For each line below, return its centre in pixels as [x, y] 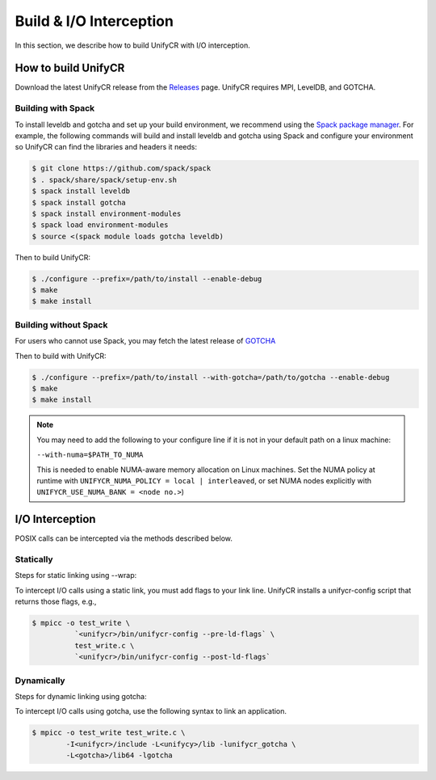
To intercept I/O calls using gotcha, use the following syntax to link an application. [151, 711]
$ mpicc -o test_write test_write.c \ [109, 733]
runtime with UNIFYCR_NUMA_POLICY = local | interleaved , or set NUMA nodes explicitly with [204, 480]
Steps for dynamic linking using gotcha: [81, 696]
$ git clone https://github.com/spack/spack [122, 169]
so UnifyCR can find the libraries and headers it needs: [106, 147]
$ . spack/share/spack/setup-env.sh [105, 179]
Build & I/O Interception [94, 21]
